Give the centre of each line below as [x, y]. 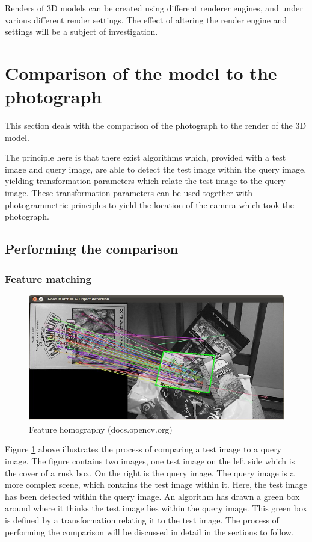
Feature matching [48, 278]
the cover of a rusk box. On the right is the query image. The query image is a [150, 473]
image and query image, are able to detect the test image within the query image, [156, 169]
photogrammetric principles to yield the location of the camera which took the [149, 204]
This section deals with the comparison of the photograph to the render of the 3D [156, 125]
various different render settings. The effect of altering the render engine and [146, 20]
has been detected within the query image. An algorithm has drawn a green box [152, 496]
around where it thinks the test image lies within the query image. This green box [156, 508]
